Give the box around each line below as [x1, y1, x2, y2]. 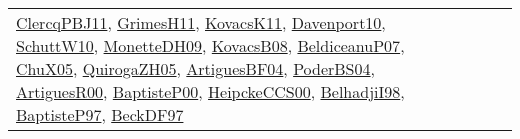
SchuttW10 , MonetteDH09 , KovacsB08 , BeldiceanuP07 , [16, 34, 405, 57]
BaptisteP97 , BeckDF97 [16, 103, 184, 126]
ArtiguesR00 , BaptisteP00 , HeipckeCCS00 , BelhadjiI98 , [16, 80, 405, 103]
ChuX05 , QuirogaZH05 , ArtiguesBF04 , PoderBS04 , [16, 57, 375, 80]
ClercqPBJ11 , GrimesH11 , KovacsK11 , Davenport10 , [16, 11, 386, 34]
